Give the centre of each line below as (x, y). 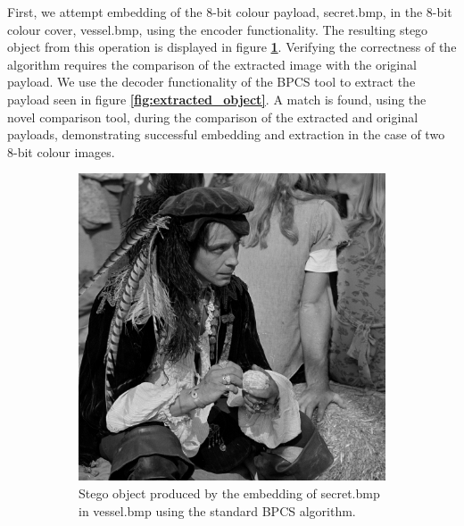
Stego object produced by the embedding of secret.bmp (229, 493)
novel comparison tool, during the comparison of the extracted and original (213, 117)
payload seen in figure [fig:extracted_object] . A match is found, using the (217, 99)
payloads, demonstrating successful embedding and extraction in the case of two (226, 134)
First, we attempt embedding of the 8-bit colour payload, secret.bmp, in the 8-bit (230, 12)
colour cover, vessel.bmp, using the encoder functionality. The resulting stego (218, 29)
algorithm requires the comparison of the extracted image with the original (212, 64)
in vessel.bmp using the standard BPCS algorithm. (217, 510)
